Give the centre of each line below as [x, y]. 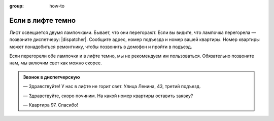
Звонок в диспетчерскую [52, 77]
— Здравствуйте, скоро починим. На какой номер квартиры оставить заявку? [108, 96]
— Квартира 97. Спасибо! [51, 105]
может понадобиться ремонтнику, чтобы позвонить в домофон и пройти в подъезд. [101, 47]
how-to [57, 6]
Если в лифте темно [43, 20]
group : [17, 6]
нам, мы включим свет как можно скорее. [56, 63]
